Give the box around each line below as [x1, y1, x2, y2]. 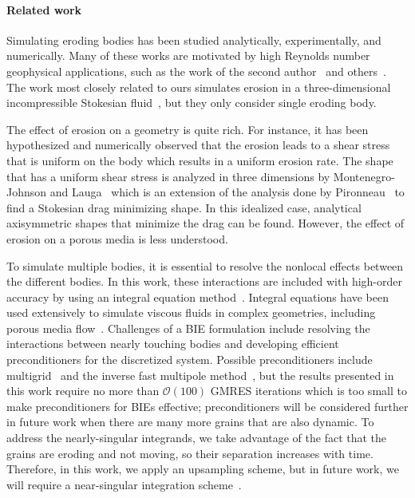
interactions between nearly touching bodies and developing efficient [6, 335, 339, 352]
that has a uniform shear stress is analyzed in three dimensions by [6, 168, 330, 184]
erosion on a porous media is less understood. [6, 230, 228, 247]
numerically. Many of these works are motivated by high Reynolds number [6, 47, 370, 64]
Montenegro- [333, 168, 395, 184]
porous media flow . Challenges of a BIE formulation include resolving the [6, 319, 370, 336]
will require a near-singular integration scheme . [6, 476, 242, 492]
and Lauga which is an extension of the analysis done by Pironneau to [49, 184, 405, 200]
